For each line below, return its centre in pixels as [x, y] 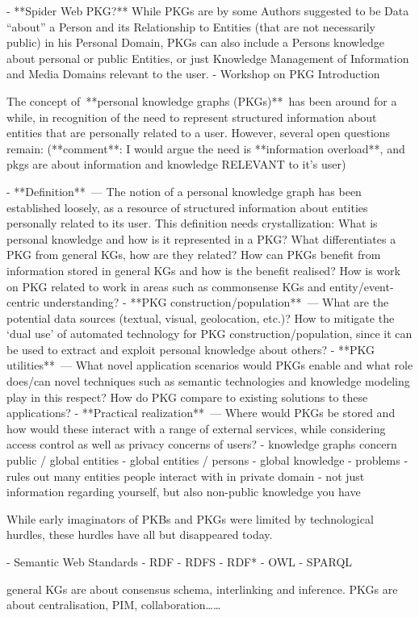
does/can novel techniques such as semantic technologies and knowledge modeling [208, 381]
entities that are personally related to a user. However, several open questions [199, 133]
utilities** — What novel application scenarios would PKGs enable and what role [210, 365]
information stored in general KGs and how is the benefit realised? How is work [203, 270]
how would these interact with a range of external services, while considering [196, 428]
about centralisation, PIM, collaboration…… [114, 605]
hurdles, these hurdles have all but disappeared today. [140, 534]
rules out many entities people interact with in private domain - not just [186, 476]
